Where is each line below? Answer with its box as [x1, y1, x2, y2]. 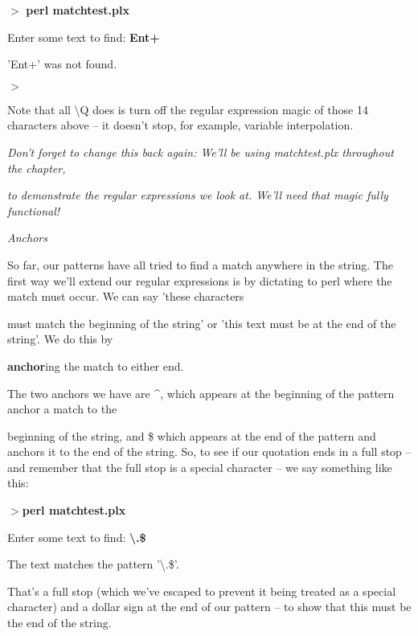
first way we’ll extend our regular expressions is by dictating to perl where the [7, 272, 392, 289]
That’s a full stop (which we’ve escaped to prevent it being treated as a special [7, 582, 396, 599]
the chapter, [7, 159, 66, 176]
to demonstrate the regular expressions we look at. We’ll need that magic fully [7, 187, 388, 203]
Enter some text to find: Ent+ [7, 28, 160, 45]
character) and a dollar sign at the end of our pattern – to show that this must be [7, 598, 412, 615]
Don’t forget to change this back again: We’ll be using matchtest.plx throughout [7, 143, 394, 160]
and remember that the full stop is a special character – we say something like [7, 458, 392, 475]
